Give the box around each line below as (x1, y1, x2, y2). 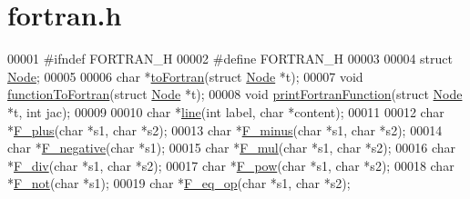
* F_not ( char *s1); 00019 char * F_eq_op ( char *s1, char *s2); (7, 174, 351, 193)
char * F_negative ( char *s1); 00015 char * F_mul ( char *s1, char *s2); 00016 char (7, 138, 456, 157)
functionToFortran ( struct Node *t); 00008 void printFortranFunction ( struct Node (7, 85, 463, 104)
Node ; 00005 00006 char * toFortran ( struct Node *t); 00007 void (7, 66, 363, 85)
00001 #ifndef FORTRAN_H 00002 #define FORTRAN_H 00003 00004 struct (7, 49, 453, 68)
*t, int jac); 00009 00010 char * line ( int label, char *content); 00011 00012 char (7, 102, 444, 121)
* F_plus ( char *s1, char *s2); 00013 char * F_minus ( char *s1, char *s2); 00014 (7, 120, 443, 139)
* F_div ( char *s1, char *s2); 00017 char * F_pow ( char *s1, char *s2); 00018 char (7, 155, 455, 174)
